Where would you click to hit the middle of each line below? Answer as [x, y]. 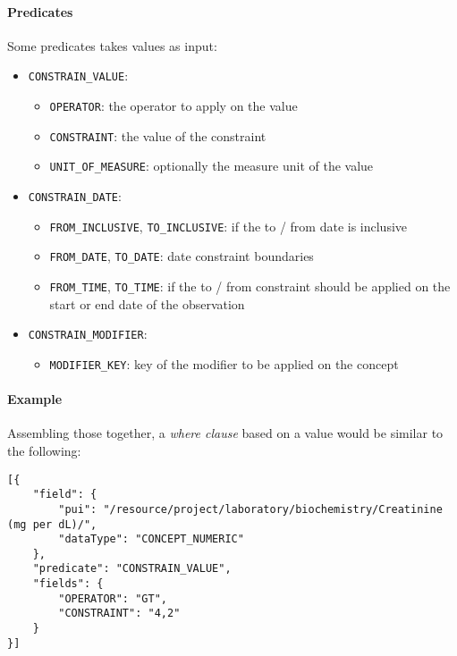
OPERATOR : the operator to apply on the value [173, 106]
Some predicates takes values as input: [112, 45]
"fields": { [68, 584]
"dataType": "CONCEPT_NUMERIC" [151, 539]
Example [35, 399]
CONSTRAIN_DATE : [75, 196]
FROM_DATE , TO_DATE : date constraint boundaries [182, 256]
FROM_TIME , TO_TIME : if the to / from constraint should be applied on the [250, 286]
